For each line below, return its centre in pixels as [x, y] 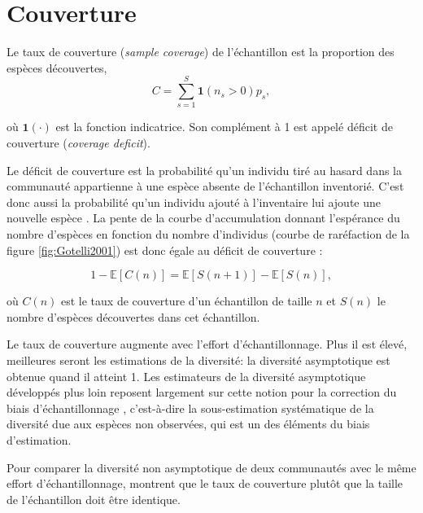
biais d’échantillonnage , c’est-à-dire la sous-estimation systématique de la [190, 408]
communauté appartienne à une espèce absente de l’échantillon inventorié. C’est [205, 186]
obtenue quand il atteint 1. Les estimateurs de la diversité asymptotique [186, 376]
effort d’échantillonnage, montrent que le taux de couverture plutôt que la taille [205, 483]
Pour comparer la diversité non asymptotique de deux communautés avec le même [211, 467]
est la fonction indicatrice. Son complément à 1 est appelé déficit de [224, 127]
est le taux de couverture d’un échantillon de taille [187, 301]
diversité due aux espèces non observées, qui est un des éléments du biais [188, 424]
